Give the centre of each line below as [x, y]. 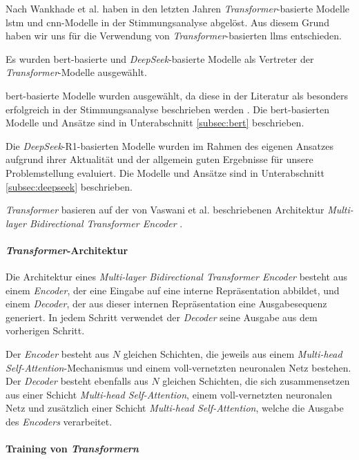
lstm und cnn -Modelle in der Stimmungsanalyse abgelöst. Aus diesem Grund [167, 22]
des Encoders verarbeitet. [59, 422]
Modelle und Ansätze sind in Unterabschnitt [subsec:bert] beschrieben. [155, 123]
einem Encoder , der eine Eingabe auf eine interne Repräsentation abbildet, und [173, 290]
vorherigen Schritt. [45, 330]
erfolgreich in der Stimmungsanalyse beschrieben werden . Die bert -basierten [168, 109]
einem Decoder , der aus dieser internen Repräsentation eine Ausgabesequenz [166, 304]
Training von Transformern [72, 449]
